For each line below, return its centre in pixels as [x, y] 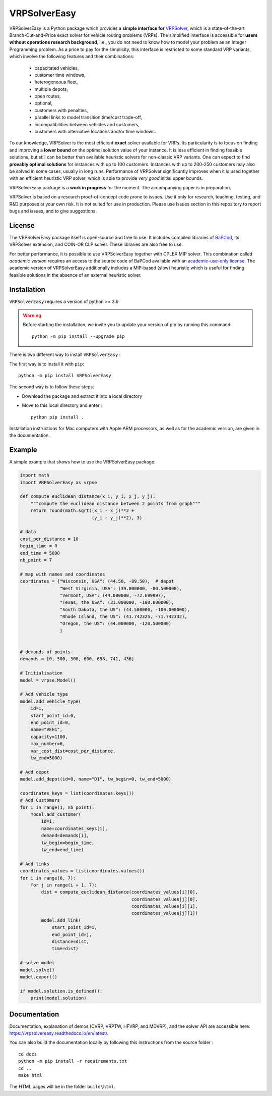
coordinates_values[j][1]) [165, 913]
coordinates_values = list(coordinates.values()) [82, 871]
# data [28, 532]
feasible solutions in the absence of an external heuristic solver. [76, 275]
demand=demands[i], [65, 836]
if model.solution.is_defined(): [61, 991]
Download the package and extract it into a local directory [82, 396]
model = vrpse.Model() [48, 680]
